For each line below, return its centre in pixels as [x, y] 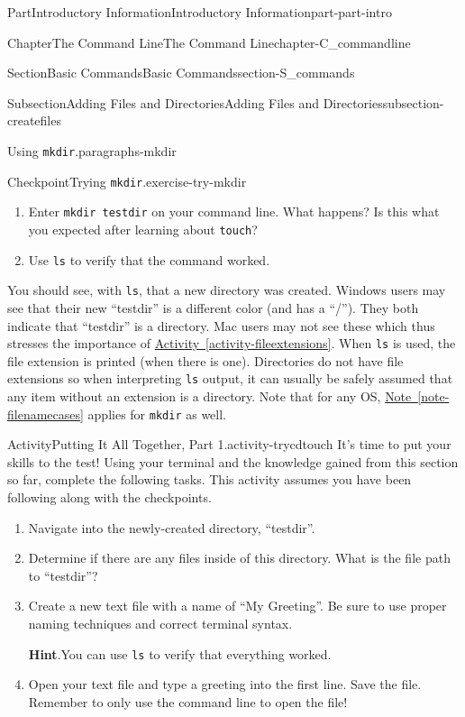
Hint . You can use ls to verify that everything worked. [180, 653]
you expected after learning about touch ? [143, 229]
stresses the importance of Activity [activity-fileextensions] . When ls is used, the [232, 343]
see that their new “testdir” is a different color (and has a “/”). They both [213, 307]
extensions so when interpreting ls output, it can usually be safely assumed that [230, 378]
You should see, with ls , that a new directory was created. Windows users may [227, 290]
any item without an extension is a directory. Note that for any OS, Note [210, 396]
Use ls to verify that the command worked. [149, 259]
